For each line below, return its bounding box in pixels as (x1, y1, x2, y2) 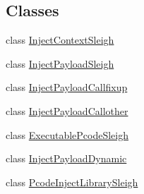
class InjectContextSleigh (6, 32, 114, 47)
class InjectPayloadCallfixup (6, 80, 128, 95)
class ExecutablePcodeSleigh (6, 127, 129, 142)
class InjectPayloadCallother (6, 103, 128, 118)
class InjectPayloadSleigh (6, 56, 114, 71)
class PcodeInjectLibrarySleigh (6, 174, 138, 189)
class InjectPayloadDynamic (6, 151, 127, 166)
